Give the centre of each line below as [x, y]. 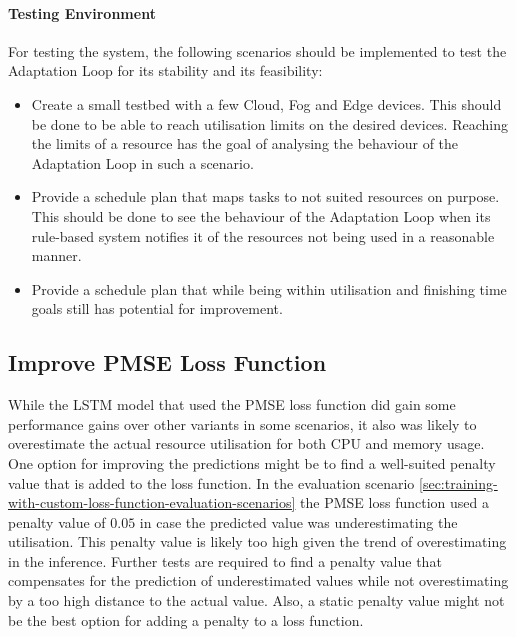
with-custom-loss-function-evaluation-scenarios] [152, 502]
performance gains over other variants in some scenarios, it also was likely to [242, 423]
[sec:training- [458, 482]
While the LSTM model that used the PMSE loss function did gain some [232, 404]
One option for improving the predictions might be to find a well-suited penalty [252, 462]
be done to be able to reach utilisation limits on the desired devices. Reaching [269, 123]
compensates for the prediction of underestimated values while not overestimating [258, 580]
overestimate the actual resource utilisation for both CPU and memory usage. [246, 443]
